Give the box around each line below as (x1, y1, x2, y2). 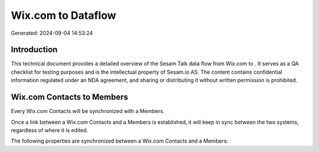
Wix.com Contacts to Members (11, 92, 128, 103)
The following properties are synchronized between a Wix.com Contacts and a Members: (11, 137, 229, 144)
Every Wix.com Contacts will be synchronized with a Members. (11, 108, 165, 115)
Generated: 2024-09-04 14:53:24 (11, 29, 93, 37)
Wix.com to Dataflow (11, 9, 116, 22)
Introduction (11, 45, 58, 55)
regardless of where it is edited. (11, 127, 89, 134)
